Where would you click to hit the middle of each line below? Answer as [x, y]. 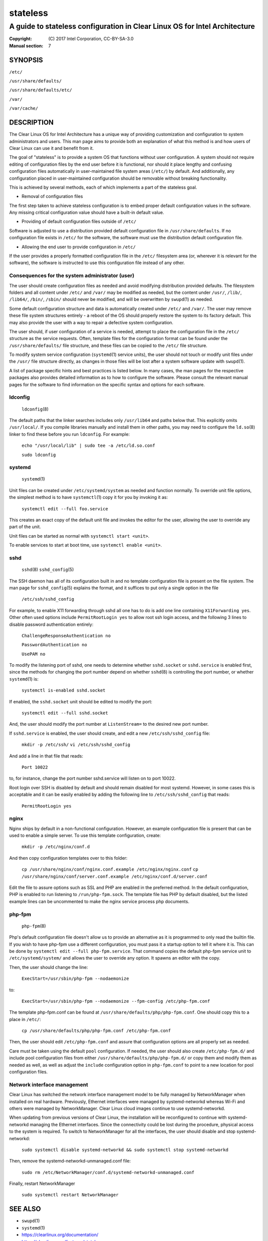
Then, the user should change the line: [49, 967]
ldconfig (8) [35, 409]
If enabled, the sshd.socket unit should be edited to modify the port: [81, 701]
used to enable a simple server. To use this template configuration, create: [85, 835]
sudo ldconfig [39, 455]
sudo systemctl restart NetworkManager [70, 1195]
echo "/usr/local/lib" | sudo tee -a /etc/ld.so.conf [88, 446]
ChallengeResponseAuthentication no [66, 636]
